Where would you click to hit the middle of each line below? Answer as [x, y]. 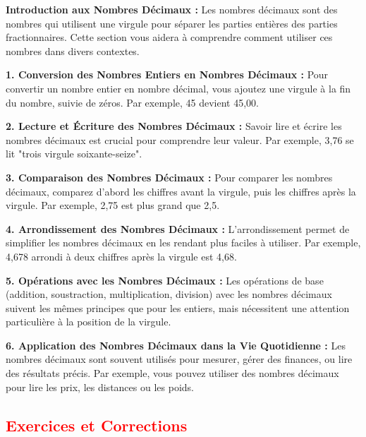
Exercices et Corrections [97, 425]
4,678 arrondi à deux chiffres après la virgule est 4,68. [121, 256]
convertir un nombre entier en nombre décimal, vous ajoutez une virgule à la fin [178, 88]
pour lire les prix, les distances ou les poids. [100, 387]
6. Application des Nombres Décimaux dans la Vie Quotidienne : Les [176, 345]
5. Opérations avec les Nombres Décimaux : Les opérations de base [165, 280]
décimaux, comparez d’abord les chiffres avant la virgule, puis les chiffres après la [181, 191]
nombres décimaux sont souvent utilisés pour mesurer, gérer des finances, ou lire [179, 359]
